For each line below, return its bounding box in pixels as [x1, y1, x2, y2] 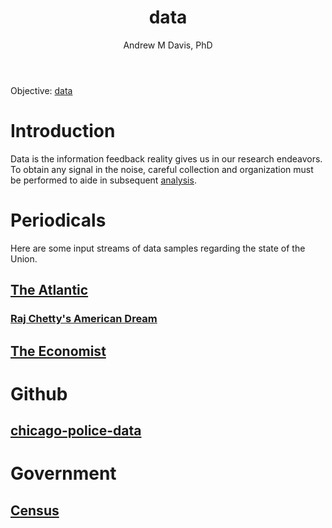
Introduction [10, 120, 116, 143]
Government [10, 462, 117, 485]
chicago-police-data [10, 422, 142, 440]
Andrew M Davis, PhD [123, 39, 213, 51]
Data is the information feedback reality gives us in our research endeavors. [10, 152, 323, 165]
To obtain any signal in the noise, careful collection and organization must [10, 163, 314, 175]
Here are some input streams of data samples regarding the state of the [10, 242, 306, 254]
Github [10, 382, 68, 405]
